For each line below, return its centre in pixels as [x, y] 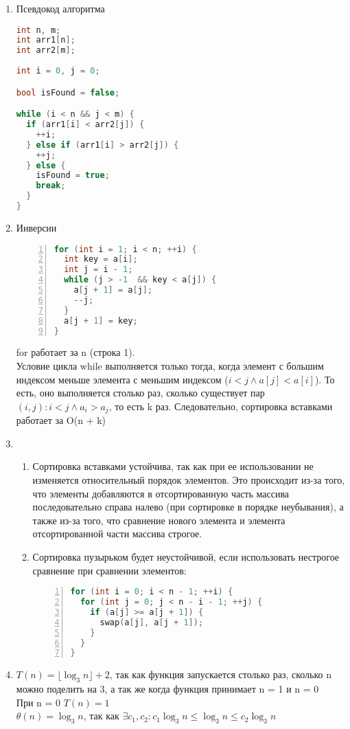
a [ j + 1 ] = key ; [101, 321]
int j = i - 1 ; [98, 270]
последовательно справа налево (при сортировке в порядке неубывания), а [188, 507]
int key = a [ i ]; [101, 259]
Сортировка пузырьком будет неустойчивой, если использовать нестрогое [186, 556]
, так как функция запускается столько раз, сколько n [221, 674]
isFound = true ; [73, 176]
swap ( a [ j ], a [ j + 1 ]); [152, 622]
